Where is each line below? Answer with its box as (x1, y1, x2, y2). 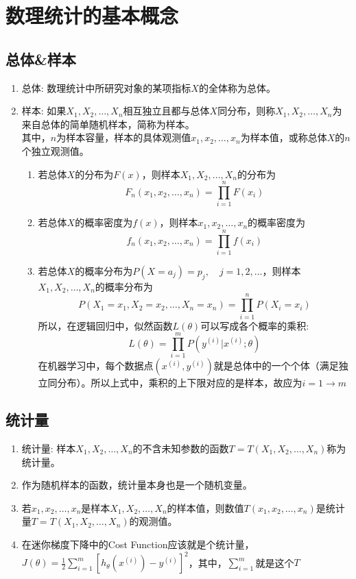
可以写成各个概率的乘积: (200, 318, 309, 332)
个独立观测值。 (21, 143, 89, 158)
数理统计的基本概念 (5, 1, 179, 29)
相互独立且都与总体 (123, 103, 210, 118)
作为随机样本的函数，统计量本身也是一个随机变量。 (21, 478, 252, 492)
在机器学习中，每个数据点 (38, 358, 154, 373)
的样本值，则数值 (167, 500, 244, 515)
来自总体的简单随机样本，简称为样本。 (21, 116, 195, 131)
